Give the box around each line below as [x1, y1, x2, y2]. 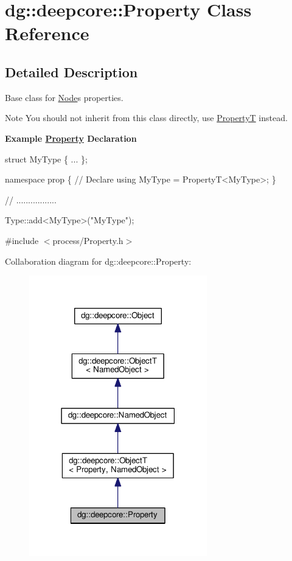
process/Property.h [52, 234, 123, 246]
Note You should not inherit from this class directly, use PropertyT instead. [5, 111, 288, 124]
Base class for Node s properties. [5, 91, 123, 103]
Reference [5, 21, 89, 46]
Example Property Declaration [5, 131, 137, 144]
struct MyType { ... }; [5, 152, 88, 165]
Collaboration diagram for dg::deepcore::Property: [5, 254, 192, 267]
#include [5, 234, 39, 246]
